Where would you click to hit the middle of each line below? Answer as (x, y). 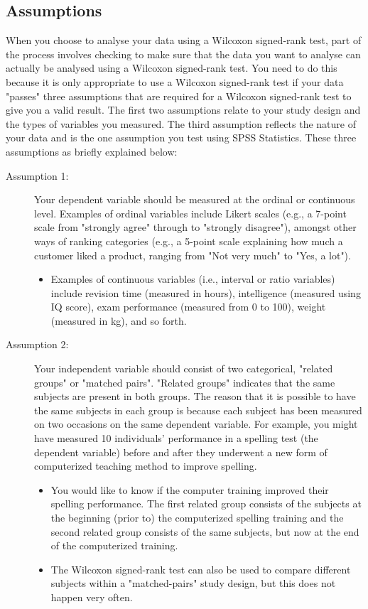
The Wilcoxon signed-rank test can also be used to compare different (201, 569)
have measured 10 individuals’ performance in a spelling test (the (176, 438)
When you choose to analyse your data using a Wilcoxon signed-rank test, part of (184, 40)
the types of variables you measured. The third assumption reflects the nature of (181, 123)
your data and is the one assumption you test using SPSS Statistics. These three (181, 138)
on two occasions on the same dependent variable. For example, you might (196, 424)
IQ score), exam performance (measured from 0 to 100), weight (188, 307)
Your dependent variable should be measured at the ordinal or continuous (195, 199)
